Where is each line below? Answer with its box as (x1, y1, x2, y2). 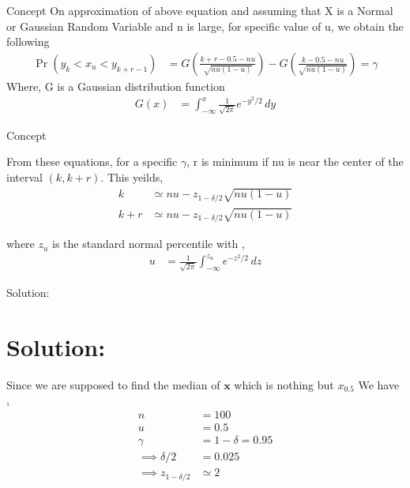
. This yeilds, (100, 168, 164, 185)
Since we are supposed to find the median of (6, 376, 220, 392)
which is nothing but (234, 376, 334, 392)
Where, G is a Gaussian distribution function (6, 77, 225, 94)
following (6, 33, 50, 50)
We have (358, 376, 400, 392)
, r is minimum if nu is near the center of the (186, 153, 404, 170)
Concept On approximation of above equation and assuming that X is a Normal (6, 2, 393, 18)
